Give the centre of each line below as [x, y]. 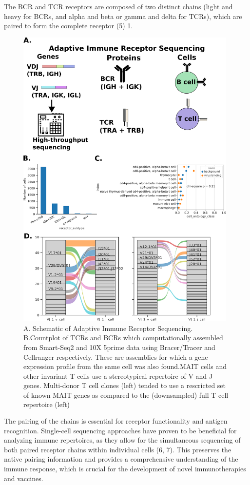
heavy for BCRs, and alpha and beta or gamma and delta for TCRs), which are [123, 16]
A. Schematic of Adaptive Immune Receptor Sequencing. [108, 328]
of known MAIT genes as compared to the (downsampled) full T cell [126, 395]
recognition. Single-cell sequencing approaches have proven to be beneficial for [120, 430]
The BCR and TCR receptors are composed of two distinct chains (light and [118, 6]
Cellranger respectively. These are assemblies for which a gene [116, 357]
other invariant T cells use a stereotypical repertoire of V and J [118, 376]
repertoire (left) [47, 404]
